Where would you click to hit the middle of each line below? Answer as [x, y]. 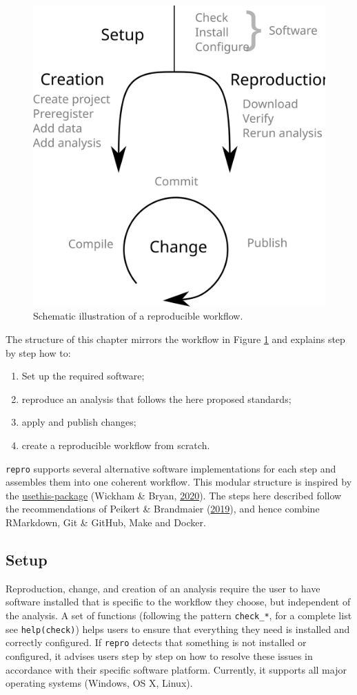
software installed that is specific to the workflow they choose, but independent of [178, 602]
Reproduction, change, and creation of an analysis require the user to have [163, 588]
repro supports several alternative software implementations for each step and [171, 468]
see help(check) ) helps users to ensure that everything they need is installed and [178, 629]
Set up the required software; [83, 376]
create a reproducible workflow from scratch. [116, 445]
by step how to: [38, 352]
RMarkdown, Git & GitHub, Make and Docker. [106, 522]
